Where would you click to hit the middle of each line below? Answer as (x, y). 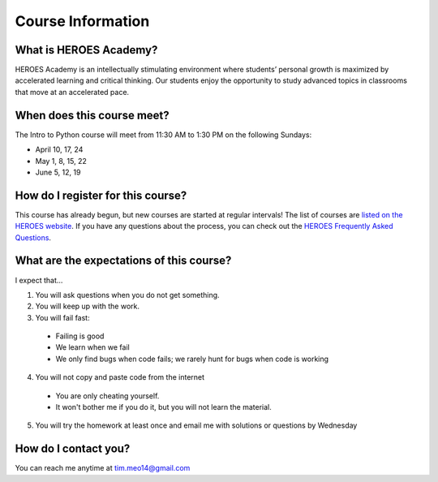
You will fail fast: (62, 317)
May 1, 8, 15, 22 (61, 161)
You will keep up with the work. (88, 306)
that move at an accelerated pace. (72, 92)
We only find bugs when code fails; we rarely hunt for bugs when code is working (192, 359)
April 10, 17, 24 (59, 149)
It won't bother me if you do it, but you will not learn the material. (163, 407)
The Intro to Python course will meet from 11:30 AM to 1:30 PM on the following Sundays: (163, 135)
